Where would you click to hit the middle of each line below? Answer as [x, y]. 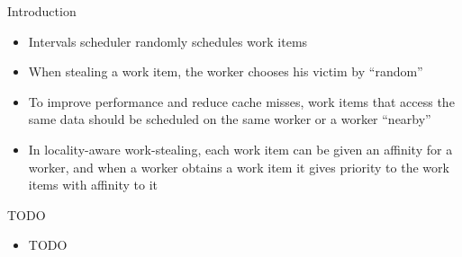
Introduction [42, 11]
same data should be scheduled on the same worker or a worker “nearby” [230, 119]
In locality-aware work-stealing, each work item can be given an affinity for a [240, 149]
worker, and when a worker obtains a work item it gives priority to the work [239, 167]
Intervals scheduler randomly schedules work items [168, 41]
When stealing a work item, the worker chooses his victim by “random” [226, 71]
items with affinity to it [93, 185]
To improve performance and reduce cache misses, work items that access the [241, 101]
